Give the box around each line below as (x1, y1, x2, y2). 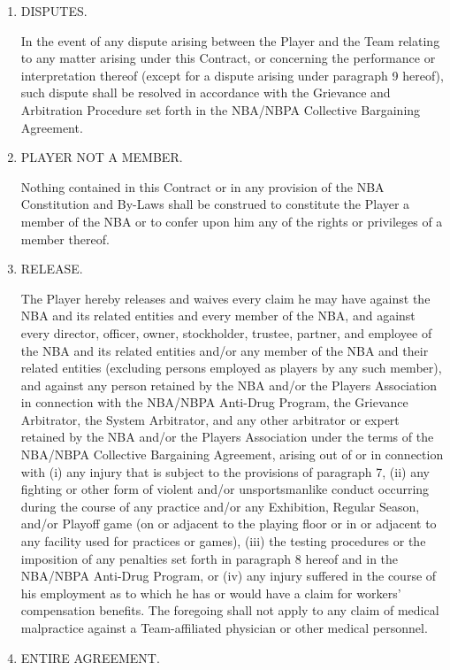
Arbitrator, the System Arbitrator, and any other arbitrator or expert (20, 410, 400, 428)
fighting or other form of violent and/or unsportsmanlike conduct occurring (20, 480, 430, 498)
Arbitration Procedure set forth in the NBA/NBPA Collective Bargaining (20, 100, 421, 119)
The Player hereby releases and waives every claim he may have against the (20, 289, 431, 307)
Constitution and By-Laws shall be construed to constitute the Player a (20, 195, 410, 213)
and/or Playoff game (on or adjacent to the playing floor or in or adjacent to (20, 514, 437, 533)
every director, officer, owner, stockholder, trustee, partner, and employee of (20, 323, 432, 342)
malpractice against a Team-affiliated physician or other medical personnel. (20, 619, 428, 636)
